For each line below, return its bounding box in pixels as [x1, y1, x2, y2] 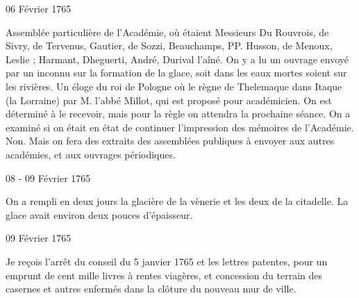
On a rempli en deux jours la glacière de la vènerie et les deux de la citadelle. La [6, 194, 349, 208]
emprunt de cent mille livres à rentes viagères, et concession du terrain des [6, 267, 323, 282]
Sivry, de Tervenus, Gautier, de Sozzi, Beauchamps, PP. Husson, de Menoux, [6, 38, 333, 53]
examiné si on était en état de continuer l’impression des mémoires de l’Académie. [6, 119, 354, 134]
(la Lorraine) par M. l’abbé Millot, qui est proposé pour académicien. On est [6, 92, 332, 107]
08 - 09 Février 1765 [6, 170, 91, 185]
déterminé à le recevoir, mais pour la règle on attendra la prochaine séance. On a [6, 106, 351, 121]
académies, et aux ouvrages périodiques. [6, 147, 176, 161]
